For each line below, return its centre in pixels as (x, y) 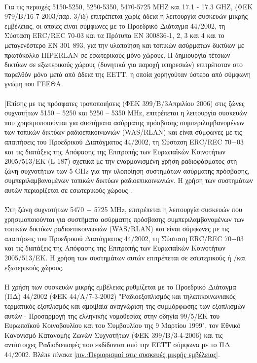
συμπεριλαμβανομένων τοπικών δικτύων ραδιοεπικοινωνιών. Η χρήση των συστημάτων (129, 180)
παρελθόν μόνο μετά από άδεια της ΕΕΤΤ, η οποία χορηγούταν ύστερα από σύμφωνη (128, 74)
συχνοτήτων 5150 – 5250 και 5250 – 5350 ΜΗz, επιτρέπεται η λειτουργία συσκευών (126, 113)
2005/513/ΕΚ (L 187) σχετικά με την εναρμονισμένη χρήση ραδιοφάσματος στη (121, 161)
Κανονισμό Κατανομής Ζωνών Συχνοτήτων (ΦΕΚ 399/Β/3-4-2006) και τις (114, 335)
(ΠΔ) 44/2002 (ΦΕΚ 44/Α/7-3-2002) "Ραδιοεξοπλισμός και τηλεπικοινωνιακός (120, 296)
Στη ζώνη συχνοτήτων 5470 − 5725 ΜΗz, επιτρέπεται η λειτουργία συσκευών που (123, 209)
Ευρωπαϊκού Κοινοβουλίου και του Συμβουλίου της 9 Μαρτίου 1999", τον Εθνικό (123, 325)
